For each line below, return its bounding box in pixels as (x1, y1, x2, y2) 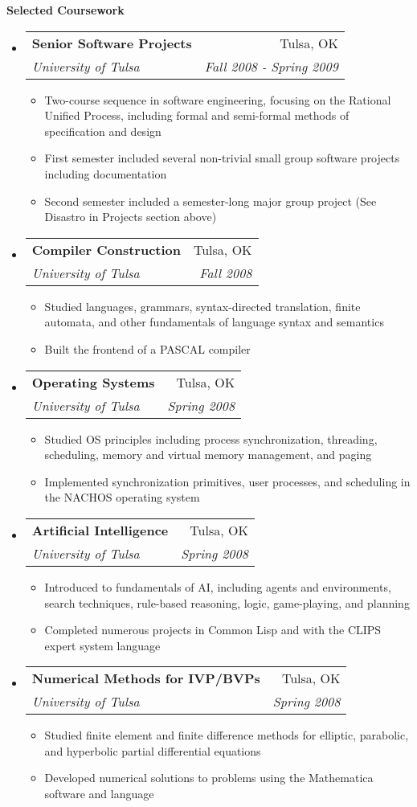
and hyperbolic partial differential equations (44, 742, 261, 759)
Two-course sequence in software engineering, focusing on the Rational (44, 91, 391, 108)
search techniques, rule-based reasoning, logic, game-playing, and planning (44, 594, 410, 611)
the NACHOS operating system (44, 489, 200, 506)
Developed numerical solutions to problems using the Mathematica (44, 769, 374, 786)
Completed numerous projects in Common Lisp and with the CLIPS (44, 621, 382, 638)
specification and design (44, 122, 161, 139)
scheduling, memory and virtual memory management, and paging (44, 446, 372, 463)
